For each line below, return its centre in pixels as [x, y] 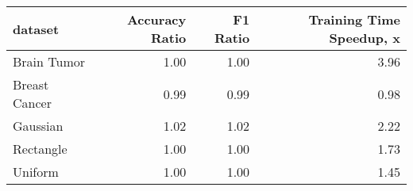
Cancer [32, 103]
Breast [31, 84]
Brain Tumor [49, 61]
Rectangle [40, 149]
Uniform [36, 172]
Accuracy [156, 19]
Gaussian [38, 126]
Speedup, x [365, 38]
